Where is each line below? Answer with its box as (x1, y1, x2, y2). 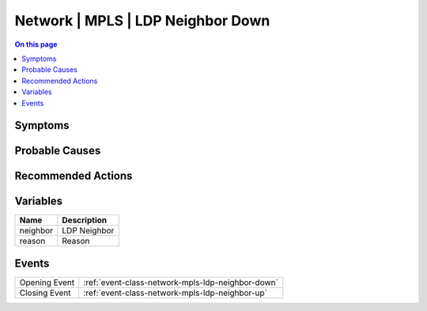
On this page (14, 40, 58, 49)
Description (62, 214, 107, 226)
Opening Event (19, 277, 75, 288)
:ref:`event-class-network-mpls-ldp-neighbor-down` (83, 277, 278, 288)
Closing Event (19, 287, 71, 298)
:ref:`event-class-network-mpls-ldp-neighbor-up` (83, 287, 268, 298)
